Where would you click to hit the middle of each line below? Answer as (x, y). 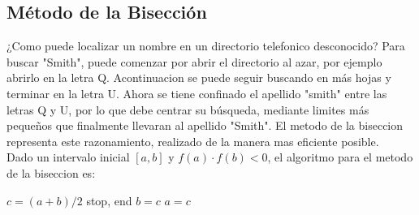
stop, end (109, 200)
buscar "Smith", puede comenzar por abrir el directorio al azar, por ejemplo (194, 61)
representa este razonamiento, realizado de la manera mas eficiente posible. (193, 141)
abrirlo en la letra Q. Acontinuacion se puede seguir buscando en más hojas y (199, 77)
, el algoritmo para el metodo (340, 157)
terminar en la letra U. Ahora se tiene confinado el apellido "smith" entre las (197, 93)
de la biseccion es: (51, 172)
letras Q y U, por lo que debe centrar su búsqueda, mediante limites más (188, 109)
